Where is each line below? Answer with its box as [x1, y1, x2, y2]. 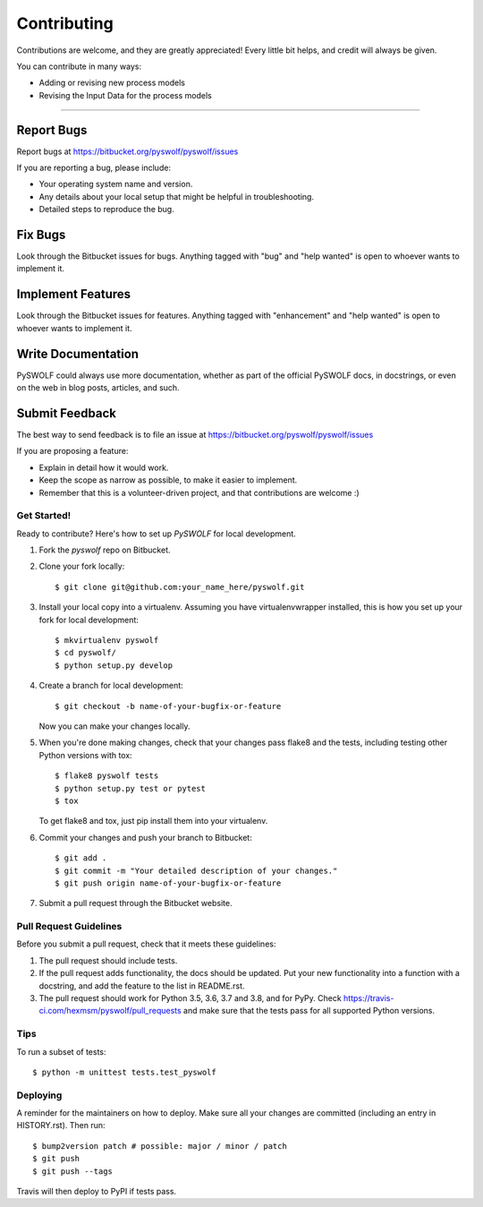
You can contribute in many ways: [16, 61, 142, 72]
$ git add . [55, 853, 107, 863]
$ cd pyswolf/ [55, 647, 116, 658]
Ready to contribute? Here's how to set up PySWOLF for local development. [16, 528, 297, 539]
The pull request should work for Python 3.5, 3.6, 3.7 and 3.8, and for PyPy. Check [38, 992, 342, 1003]
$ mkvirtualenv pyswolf [55, 636, 159, 646]
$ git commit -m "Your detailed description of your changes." [55, 865, 338, 876]
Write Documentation [16, 346, 139, 362]
